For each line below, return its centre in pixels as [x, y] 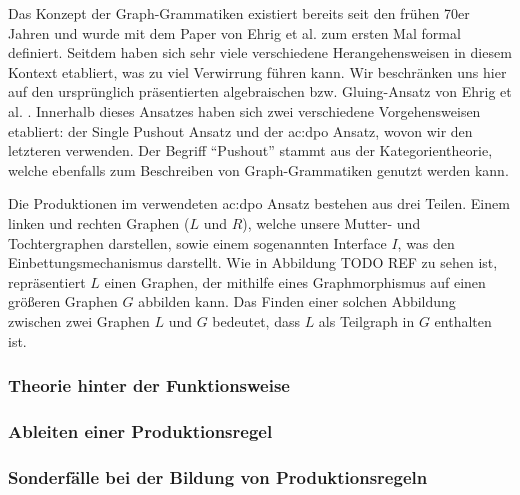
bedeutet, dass [256, 320]
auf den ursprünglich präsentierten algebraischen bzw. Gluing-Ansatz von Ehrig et [260, 91]
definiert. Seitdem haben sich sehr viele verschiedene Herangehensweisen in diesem [260, 52]
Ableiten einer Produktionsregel [140, 430]
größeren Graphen [63, 301]
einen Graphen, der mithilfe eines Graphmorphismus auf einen [295, 281]
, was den [426, 242]
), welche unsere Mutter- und [331, 222]
